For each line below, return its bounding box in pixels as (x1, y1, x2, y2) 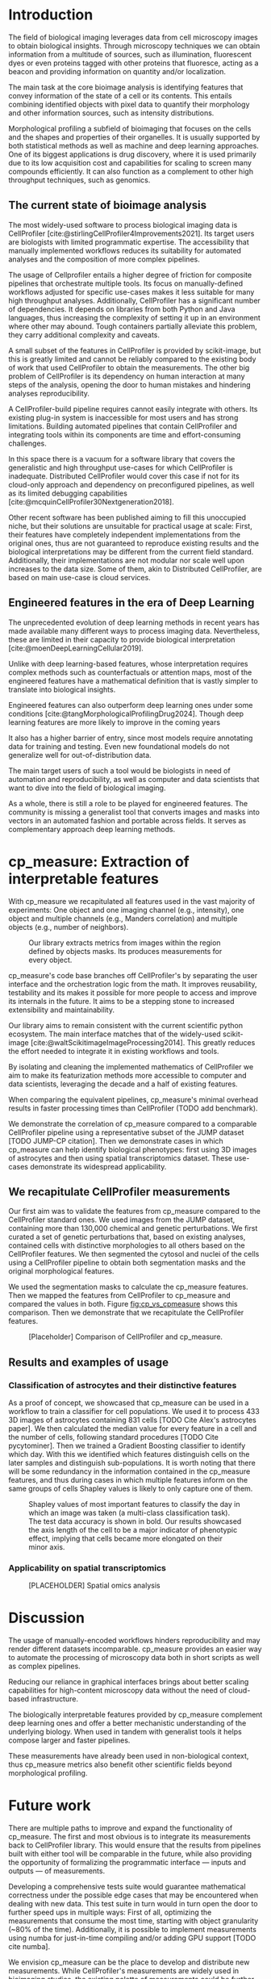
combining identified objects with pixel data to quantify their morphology (8, 99, 250, 109)
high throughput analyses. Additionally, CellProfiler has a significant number (8, 295, 261, 305)
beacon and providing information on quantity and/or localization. (8, 66, 227, 76)
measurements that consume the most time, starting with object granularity (8, 1916, 259, 1926)
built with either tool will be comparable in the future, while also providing (8, 1849, 252, 1859)
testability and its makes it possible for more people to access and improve (8, 987, 257, 998)
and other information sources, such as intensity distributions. (8, 107, 215, 118)
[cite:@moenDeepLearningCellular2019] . (8, 643, 144, 653)
